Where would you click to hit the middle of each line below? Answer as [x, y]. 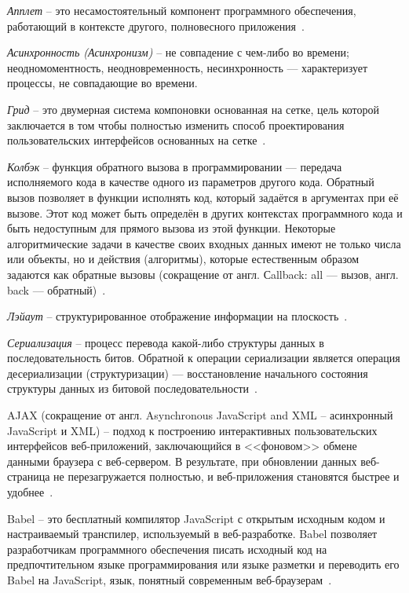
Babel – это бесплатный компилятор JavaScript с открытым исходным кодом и [196, 518]
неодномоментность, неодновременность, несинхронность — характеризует [188, 67]
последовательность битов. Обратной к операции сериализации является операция [204, 358]
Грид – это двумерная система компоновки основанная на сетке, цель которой [194, 109]
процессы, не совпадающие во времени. [102, 83]
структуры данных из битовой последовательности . [132, 388]
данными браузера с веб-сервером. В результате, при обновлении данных [182, 461]
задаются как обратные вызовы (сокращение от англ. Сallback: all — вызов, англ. [203, 274]
